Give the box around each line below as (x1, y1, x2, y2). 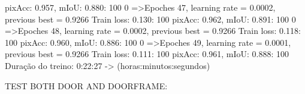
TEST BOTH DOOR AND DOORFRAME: (5, 79, 168, 92)
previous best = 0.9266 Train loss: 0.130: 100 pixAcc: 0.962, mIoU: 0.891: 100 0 (5, 12, 296, 25)
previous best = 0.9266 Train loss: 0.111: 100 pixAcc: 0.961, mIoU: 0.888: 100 (5, 48, 289, 60)
